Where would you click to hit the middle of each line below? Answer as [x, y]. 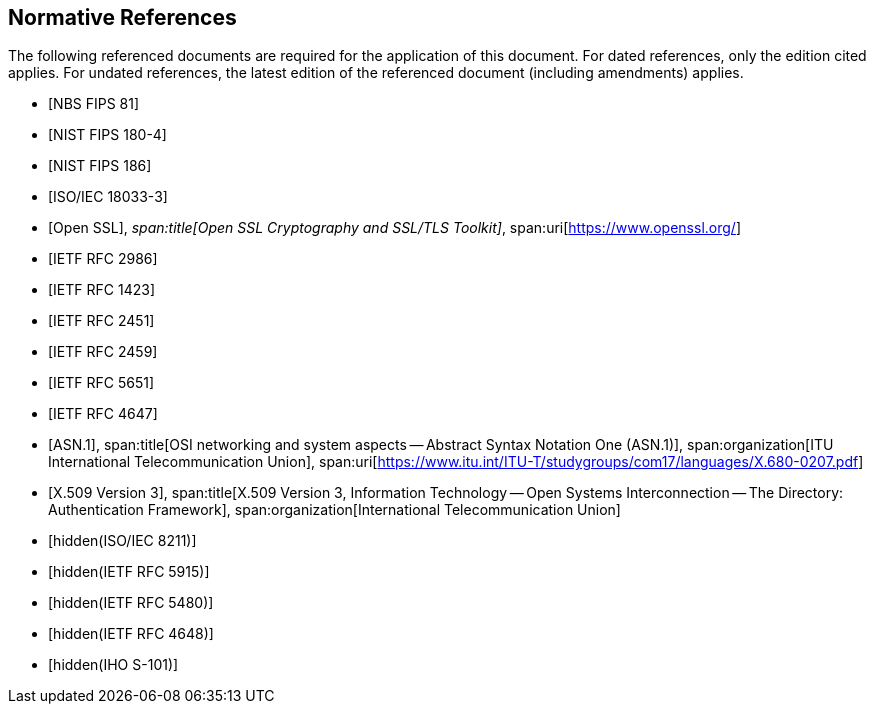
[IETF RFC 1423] [101, 290]
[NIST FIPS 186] [100, 166]
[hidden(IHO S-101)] [113, 665]
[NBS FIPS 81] [94, 104]
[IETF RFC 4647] [103, 414]
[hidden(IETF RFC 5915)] [129, 572]
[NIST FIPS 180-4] [107, 135]
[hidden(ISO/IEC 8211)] [122, 541]
